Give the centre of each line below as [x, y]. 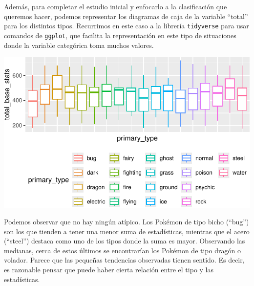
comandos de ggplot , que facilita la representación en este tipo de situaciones [120, 35]
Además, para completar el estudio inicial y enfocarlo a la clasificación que [116, 6]
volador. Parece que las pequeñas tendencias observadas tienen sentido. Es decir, [124, 260]
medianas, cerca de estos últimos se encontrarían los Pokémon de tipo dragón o [122, 250]
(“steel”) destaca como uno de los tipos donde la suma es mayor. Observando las [125, 241]
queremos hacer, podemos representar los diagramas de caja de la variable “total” [126, 16]
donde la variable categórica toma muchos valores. [79, 45]
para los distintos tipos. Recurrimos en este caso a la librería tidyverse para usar [127, 26]
